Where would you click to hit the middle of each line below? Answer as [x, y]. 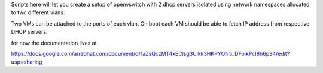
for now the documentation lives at [54, 43]
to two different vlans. [38, 12]
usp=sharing [27, 62]
